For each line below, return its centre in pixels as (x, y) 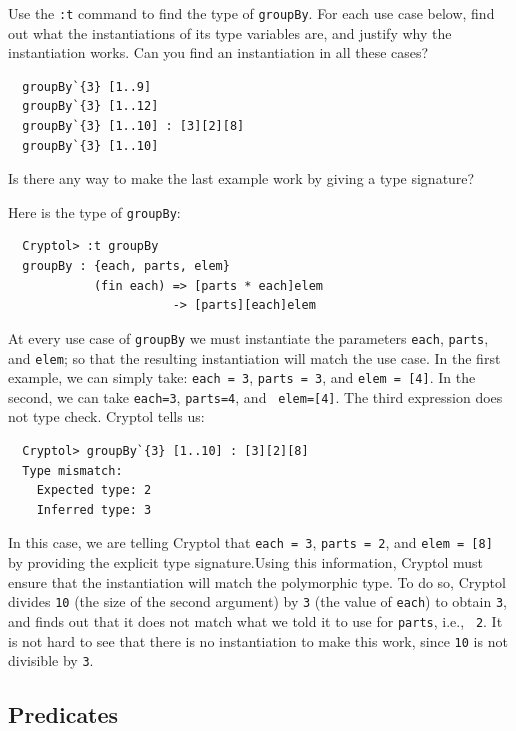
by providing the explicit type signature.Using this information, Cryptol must (245, 562)
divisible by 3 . (51, 660)
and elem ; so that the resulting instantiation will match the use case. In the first (254, 357)
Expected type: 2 (94, 490)
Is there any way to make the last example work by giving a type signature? (241, 178)
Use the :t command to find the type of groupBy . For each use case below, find (251, 13)
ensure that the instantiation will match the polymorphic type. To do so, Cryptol (257, 581)
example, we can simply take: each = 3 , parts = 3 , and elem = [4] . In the (242, 377)
